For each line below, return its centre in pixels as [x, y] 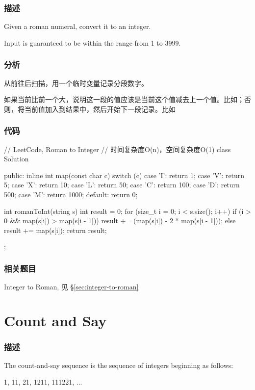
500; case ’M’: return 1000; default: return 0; [71, 194]
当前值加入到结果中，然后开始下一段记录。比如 [100, 109]
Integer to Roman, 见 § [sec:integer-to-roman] [71, 287]
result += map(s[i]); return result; [55, 230]
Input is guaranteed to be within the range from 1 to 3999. [92, 42]
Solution [16, 159]
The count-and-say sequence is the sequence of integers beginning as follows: [119, 365]
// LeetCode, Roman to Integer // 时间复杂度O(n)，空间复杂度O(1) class [117, 149]
